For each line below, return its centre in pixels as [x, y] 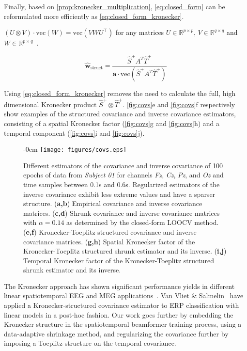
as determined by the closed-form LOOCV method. [143, 222]
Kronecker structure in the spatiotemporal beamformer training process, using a [123, 324]
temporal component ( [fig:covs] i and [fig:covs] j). [74, 133]
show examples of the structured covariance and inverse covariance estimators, [120, 114]
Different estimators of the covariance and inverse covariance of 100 [123, 165]
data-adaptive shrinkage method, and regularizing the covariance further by [116, 333]
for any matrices [140, 32]
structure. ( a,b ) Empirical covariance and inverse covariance [113, 203]
